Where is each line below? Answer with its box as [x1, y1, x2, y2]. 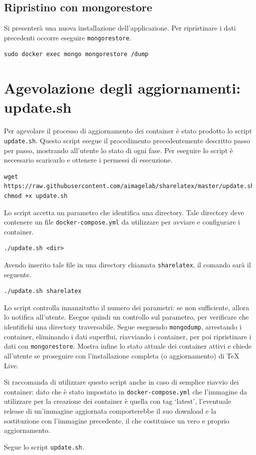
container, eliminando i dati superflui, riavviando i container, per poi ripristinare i [4, 331, 252, 341]
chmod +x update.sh [4, 192, 67, 199]
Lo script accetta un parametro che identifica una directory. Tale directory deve [4, 207, 244, 217]
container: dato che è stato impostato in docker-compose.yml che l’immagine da [4, 386, 247, 396]
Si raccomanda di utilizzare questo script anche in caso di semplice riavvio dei [4, 377, 239, 387]
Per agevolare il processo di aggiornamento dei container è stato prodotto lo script [4, 126, 252, 136]
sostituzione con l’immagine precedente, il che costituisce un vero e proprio [4, 415, 229, 425]
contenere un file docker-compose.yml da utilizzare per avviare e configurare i [4, 217, 240, 227]
